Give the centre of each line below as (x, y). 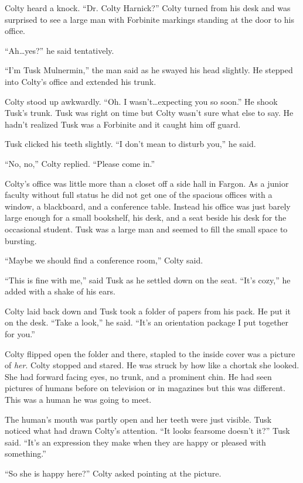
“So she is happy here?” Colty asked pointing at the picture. (113, 473)
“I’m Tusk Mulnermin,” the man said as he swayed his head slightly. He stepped (149, 70)
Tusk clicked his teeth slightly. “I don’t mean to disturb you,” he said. (130, 144)
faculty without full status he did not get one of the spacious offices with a (139, 195)
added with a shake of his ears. (60, 291)
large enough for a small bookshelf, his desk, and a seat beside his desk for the (146, 217)
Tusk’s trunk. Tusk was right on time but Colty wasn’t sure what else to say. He (149, 113)
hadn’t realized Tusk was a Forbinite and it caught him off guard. (123, 124)
